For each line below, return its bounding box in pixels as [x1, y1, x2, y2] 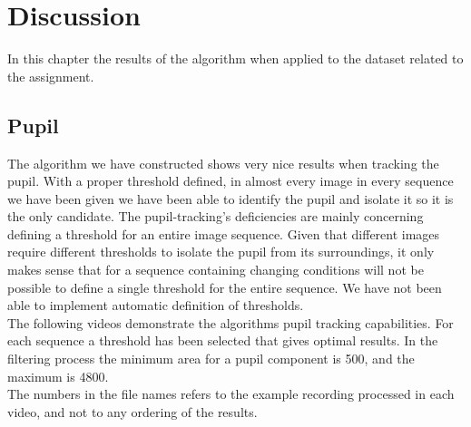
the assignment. [7, 66, 94, 85]
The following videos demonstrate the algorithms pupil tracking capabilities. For [7, 313, 454, 332]
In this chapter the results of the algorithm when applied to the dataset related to [7, 49, 464, 68]
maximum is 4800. [7, 366, 109, 385]
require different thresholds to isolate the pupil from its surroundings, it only [7, 242, 435, 261]
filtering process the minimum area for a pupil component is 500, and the [7, 349, 415, 368]
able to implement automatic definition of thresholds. [7, 296, 304, 315]
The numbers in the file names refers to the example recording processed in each [7, 384, 455, 403]
